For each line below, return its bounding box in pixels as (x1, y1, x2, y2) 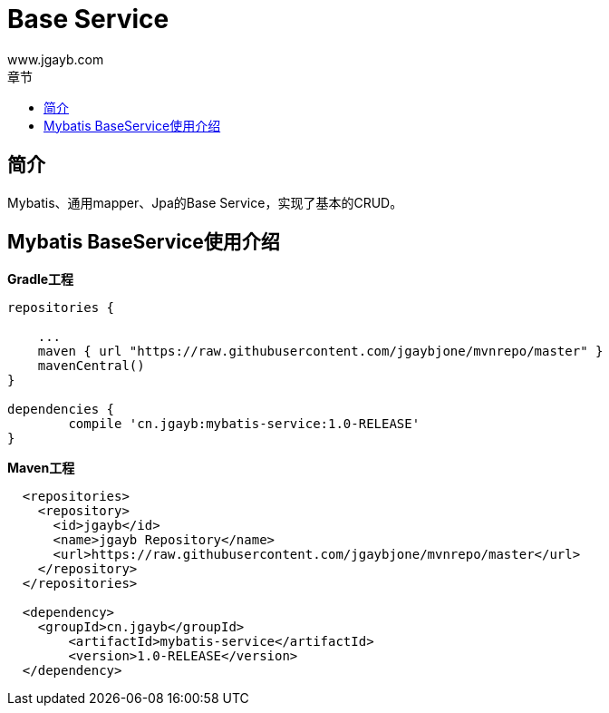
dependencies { (7, 402, 115, 417)
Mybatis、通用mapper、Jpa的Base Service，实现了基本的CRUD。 (7, 194, 403, 210)
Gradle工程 (7, 271, 74, 288)
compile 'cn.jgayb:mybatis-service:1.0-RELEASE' (68, 416, 420, 432)
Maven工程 (7, 460, 75, 476)
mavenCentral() (37, 358, 145, 374)
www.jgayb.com (7, 51, 104, 67)
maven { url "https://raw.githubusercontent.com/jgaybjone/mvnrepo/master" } (37, 344, 604, 359)
